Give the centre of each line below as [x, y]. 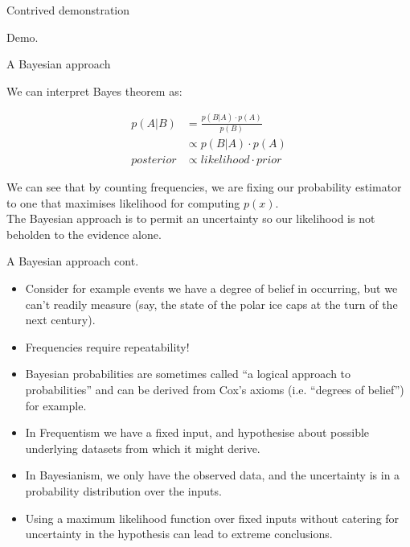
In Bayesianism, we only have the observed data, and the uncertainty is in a [213, 475]
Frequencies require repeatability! [107, 346]
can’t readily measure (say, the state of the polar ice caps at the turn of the [211, 304]
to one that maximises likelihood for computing [123, 202]
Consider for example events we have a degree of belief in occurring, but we [211, 288]
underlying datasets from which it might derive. [143, 448]
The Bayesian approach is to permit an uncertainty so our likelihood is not [191, 218]
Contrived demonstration [68, 10]
